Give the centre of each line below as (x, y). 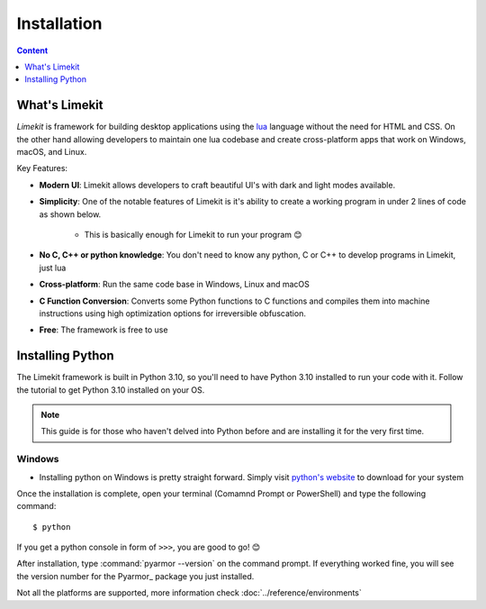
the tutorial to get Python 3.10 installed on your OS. (111, 390)
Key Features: (42, 168)
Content (32, 50)
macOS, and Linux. (52, 152)
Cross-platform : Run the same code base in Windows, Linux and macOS (175, 285)
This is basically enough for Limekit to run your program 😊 (193, 234)
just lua (53, 268)
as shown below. (70, 214)
